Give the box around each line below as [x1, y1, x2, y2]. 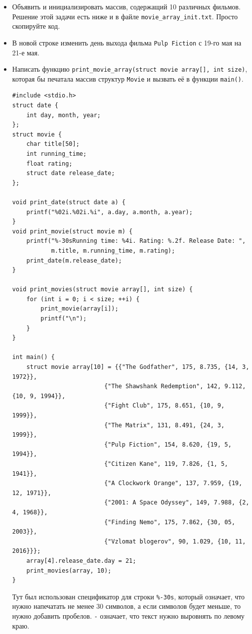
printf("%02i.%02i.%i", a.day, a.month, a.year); [26, 208, 193, 216]
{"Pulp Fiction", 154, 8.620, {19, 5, [104, 441, 232, 448]
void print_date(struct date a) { [12, 198, 126, 206]
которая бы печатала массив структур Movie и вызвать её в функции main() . [12, 73, 244, 84]
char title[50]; [26, 140, 80, 148]
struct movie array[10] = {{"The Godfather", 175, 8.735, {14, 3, [26, 363, 250, 371]
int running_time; [26, 150, 87, 157]
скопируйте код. [12, 21, 60, 31]
